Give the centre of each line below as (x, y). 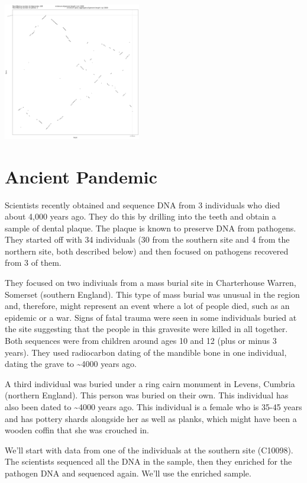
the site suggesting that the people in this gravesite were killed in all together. (146, 329)
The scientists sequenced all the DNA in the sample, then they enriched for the (148, 461)
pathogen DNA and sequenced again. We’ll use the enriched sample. (128, 473)
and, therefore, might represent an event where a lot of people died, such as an (147, 306)
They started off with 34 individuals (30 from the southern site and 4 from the (147, 239)
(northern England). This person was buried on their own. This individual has (147, 395)
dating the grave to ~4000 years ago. (71, 364)
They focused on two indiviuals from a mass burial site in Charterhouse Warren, (151, 283)
